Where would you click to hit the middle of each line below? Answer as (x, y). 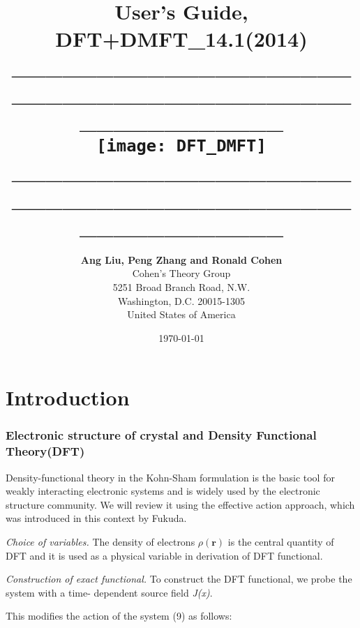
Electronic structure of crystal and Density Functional (161, 435)
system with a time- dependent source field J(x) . (109, 592)
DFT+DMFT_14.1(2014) (181, 39)
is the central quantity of (281, 542)
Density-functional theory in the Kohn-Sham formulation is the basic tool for (170, 477)
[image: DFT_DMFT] (181, 146)
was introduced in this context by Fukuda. (96, 518)
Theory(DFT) (45, 451)
